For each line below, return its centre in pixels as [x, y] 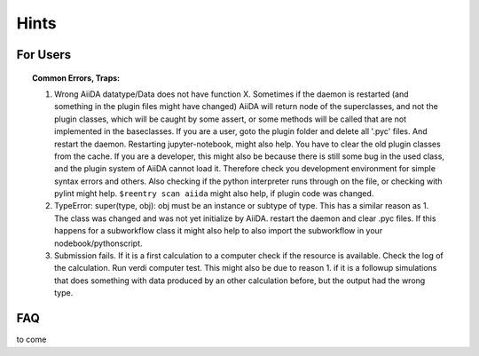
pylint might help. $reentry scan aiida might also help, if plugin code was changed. [214, 194]
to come [31, 340]
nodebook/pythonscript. [98, 243]
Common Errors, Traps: [76, 78]
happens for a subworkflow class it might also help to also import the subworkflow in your [219, 231]
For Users [44, 55]
